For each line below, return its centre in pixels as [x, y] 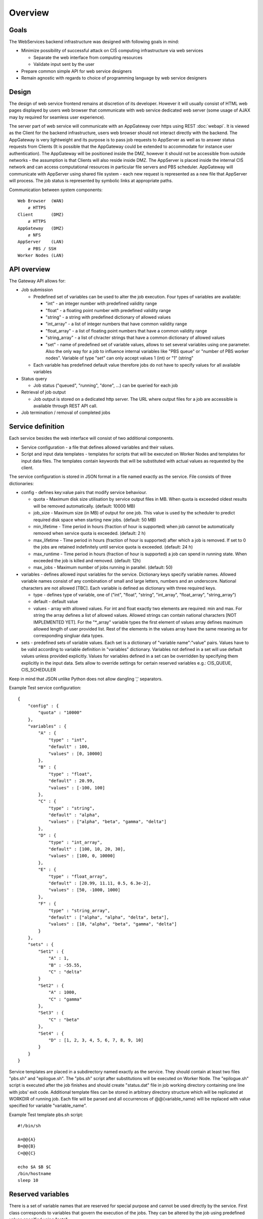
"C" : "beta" [64, 1020]
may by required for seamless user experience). [57, 117]
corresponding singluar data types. [69, 636]
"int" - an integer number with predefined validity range [101, 304]
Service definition [37, 427]
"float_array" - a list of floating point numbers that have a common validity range [126, 331]
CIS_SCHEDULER [38, 670]
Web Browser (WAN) [41, 201]
